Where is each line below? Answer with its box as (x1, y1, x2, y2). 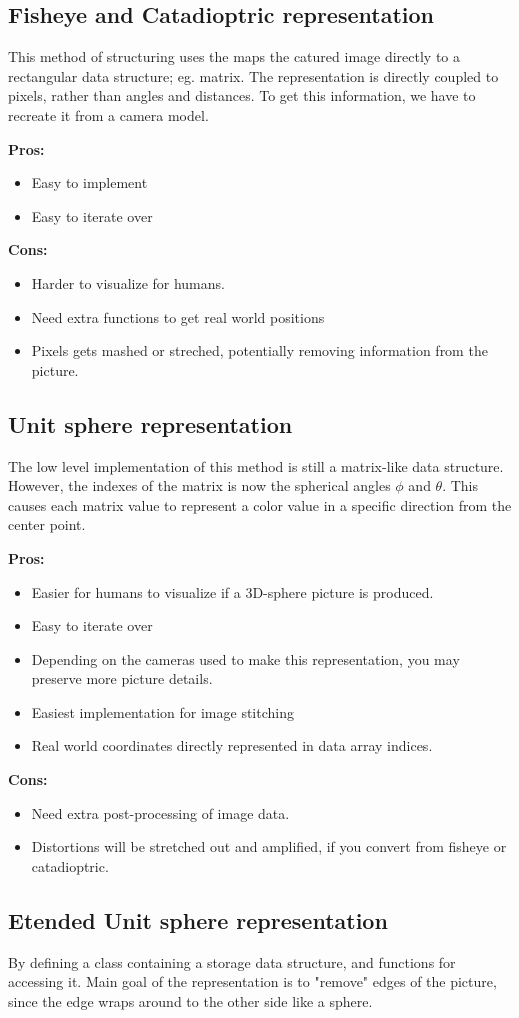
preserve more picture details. (31, 668, 213, 689)
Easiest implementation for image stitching (31, 701, 294, 722)
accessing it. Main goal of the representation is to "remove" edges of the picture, (8, 971, 497, 992)
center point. (8, 514, 86, 535)
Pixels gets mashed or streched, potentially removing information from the (31, 340, 488, 361)
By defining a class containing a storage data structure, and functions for (8, 951, 456, 972)
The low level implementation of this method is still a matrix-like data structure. (8, 455, 504, 476)
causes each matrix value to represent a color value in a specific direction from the (8, 494, 512, 515)
